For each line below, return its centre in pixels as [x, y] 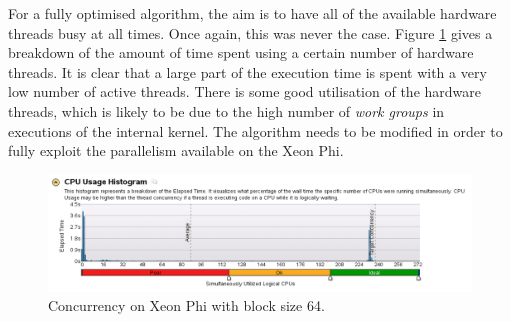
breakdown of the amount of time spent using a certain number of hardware [241, 52]
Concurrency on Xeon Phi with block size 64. [186, 305]
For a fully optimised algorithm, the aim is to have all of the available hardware [252, 13]
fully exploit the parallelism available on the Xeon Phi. [176, 150]
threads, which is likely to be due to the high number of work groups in [226, 110]
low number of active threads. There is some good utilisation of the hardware [244, 91]
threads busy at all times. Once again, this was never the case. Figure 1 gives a [250, 32]
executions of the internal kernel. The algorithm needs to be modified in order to [255, 130]
